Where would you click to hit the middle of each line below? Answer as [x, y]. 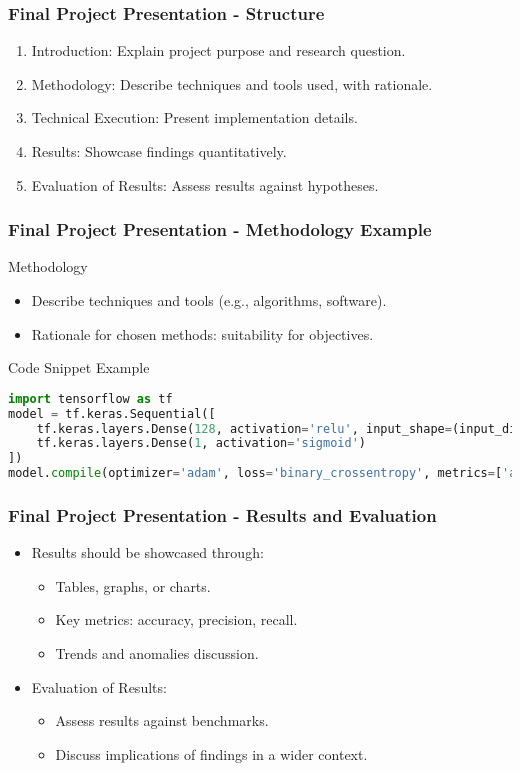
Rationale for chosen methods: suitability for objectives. [202, 333]
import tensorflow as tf [90, 398]
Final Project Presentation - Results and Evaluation [222, 514]
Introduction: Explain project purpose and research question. [218, 50]
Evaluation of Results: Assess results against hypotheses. [205, 184]
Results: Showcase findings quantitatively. [159, 151]
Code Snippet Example [79, 367]
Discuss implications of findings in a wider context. [211, 753]
